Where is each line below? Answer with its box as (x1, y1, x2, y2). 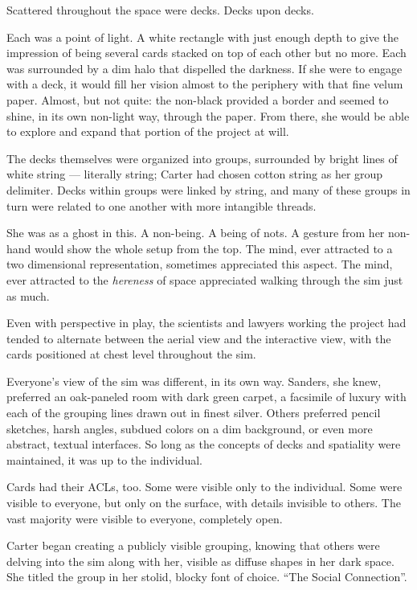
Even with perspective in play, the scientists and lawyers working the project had (6, 314, 407, 331)
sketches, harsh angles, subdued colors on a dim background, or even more (6, 420, 373, 436)
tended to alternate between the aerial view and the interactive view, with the (6, 330, 391, 346)
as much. (6, 287, 50, 304)
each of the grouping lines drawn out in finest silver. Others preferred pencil (6, 404, 381, 421)
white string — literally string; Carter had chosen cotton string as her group (6, 166, 383, 182)
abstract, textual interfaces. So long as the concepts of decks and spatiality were (6, 436, 401, 453)
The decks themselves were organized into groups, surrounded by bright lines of (6, 150, 398, 166)
